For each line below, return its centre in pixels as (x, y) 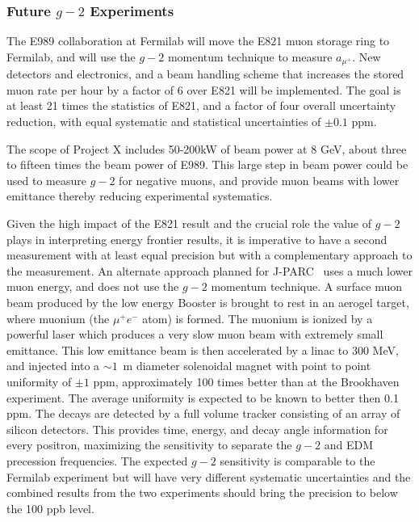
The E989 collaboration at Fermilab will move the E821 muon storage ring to (198, 41)
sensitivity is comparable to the (297, 460)
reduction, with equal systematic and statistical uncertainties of (164, 122)
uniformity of (39, 381)
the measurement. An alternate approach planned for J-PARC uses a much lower (210, 270)
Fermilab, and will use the (71, 56)
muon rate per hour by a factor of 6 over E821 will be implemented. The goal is (204, 89)
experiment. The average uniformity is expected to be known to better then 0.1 (203, 397)
